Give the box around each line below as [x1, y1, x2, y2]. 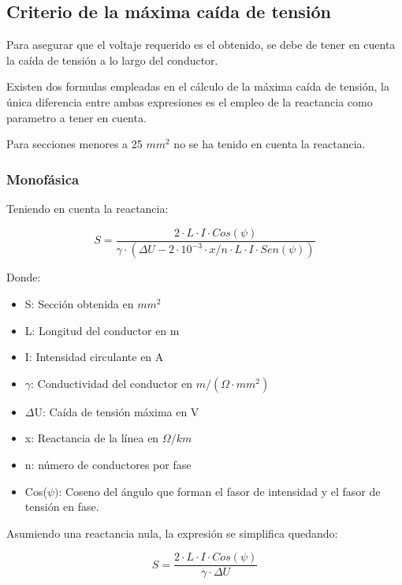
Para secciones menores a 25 [6, 136, 143, 152]
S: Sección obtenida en [24, 296, 134, 312]
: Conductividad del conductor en [31, 374, 193, 391]
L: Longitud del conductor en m [24, 322, 180, 338]
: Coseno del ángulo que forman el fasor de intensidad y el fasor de [58, 483, 381, 499]
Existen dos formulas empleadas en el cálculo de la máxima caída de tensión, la [6, 78, 389, 95]
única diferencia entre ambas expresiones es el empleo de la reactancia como [6, 93, 373, 110]
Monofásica [6, 169, 80, 188]
